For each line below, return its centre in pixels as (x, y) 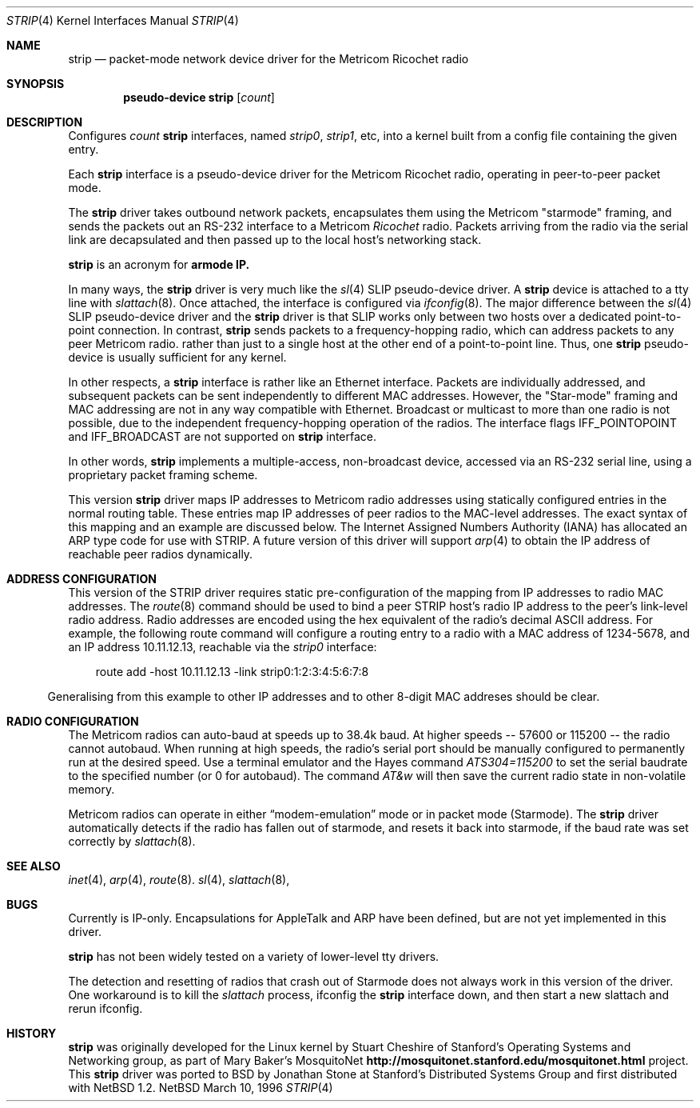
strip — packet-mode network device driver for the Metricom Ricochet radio (268, 59)
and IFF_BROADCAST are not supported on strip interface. (223, 436)
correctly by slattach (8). (132, 841)
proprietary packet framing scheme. (163, 475)
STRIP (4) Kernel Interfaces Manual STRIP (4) (123, 20)
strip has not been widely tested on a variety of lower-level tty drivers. (254, 956)
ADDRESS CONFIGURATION (82, 579)
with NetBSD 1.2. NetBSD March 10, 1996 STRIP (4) (201, 1088)
